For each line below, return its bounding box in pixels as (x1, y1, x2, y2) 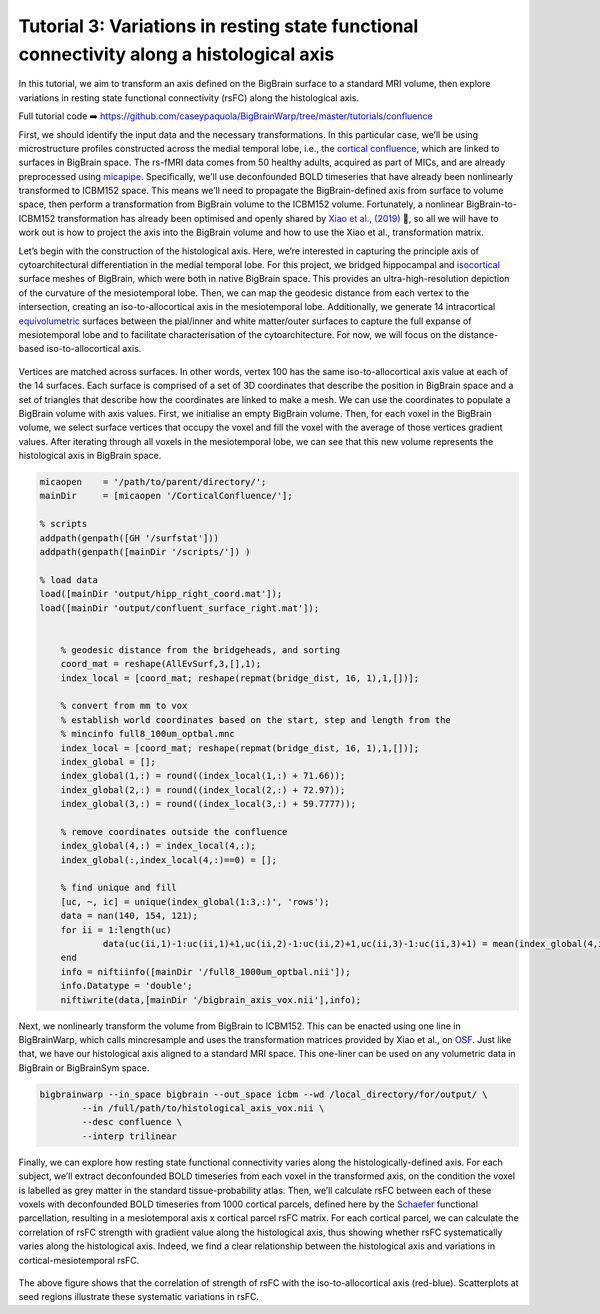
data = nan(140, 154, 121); (60, 910, 199, 922)
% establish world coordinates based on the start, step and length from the (60, 714, 452, 725)
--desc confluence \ (81, 1116, 183, 1128)
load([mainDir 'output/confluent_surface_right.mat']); (39, 602, 320, 614)
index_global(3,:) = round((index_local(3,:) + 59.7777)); (60, 798, 357, 810)
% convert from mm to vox (60, 700, 188, 712)
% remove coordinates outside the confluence (60, 826, 288, 837)
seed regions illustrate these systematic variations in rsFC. (18, 1291, 260, 1303)
